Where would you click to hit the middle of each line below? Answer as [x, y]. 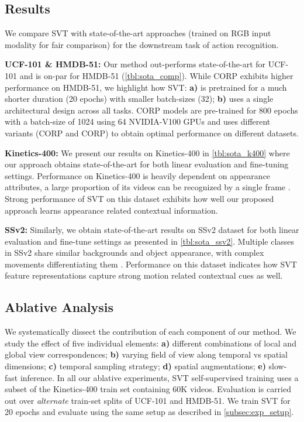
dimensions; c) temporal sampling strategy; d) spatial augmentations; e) [135, 366]
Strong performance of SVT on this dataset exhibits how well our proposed [139, 198]
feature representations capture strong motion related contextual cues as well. [144, 275]
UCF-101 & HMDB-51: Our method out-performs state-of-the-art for [135, 64]
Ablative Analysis [59, 307]
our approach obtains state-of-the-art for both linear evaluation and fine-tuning [147, 164]
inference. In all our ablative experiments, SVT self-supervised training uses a [159, 377]
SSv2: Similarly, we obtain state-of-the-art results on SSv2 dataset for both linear [152, 230]
